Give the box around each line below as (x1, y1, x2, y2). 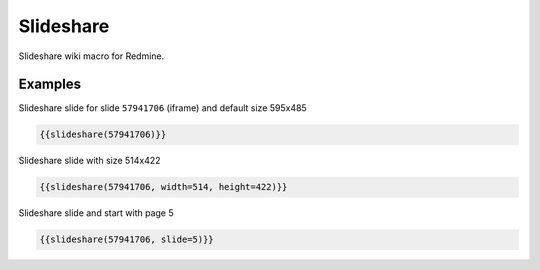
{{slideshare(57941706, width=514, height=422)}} (39, 181, 288, 193)
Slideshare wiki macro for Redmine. (18, 50, 165, 62)
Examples (18, 76, 82, 93)
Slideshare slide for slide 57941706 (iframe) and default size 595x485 (18, 102, 307, 114)
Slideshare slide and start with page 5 (18, 207, 174, 219)
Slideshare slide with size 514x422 (18, 155, 161, 167)
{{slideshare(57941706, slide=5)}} (39, 234, 214, 245)
